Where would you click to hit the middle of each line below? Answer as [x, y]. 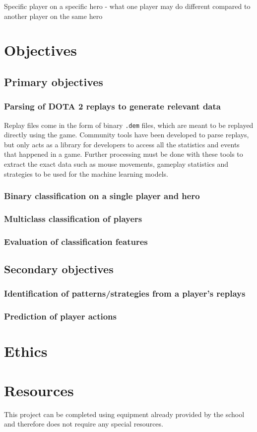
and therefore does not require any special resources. [84, 424]
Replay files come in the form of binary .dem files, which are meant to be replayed [129, 125]
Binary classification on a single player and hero [102, 196]
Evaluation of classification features [76, 241]
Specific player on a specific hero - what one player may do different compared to [127, 6]
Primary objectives [54, 81]
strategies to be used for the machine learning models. [86, 173]
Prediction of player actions [61, 316]
